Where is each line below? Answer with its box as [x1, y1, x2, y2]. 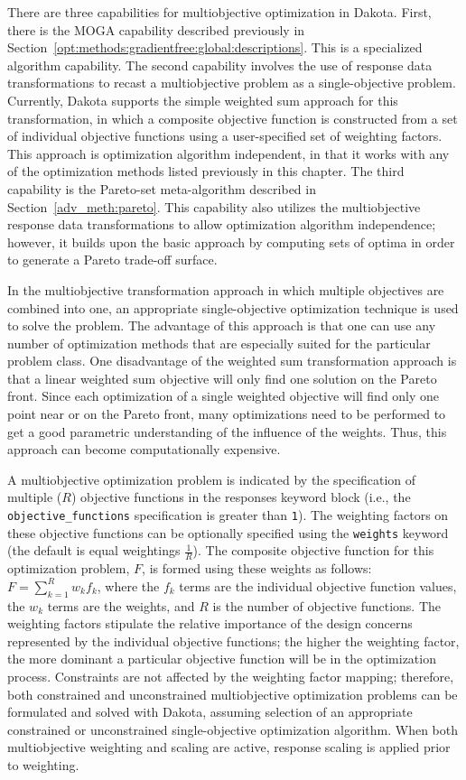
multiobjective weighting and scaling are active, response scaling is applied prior [7, 738, 451, 757]
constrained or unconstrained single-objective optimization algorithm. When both [7, 720, 458, 738]
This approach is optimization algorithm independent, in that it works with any [7, 144, 450, 162]
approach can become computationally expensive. [7, 440, 281, 459]
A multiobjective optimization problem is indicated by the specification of [7, 469, 416, 488]
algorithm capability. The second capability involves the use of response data [7, 55, 433, 74]
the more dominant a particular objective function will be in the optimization [7, 649, 436, 668]
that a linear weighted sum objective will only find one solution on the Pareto [7, 368, 437, 387]
